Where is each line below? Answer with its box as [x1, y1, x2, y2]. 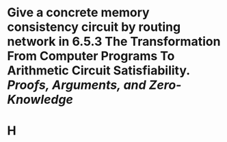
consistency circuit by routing [7, 19, 181, 35]
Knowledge [7, 92, 74, 107]
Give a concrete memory [7, 5, 150, 20]
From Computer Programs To [7, 48, 175, 64]
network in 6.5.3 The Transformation [7, 34, 221, 49]
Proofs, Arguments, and [7, 77, 146, 93]
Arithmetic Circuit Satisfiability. [7, 63, 190, 79]
